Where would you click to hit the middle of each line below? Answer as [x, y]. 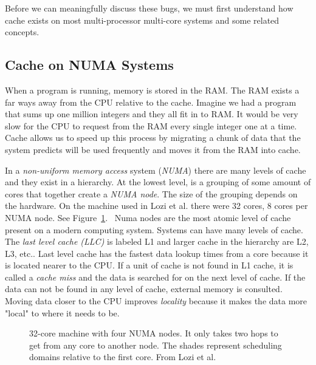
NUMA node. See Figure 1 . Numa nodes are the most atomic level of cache [148, 217]
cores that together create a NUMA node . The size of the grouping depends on [151, 193]
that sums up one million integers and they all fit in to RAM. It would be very [152, 114]
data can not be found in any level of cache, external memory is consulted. [144, 289]
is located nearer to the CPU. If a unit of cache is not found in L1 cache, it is [149, 265]
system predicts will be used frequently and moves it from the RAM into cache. [153, 149]
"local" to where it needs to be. [62, 312]
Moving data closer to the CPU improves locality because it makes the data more [156, 301]
